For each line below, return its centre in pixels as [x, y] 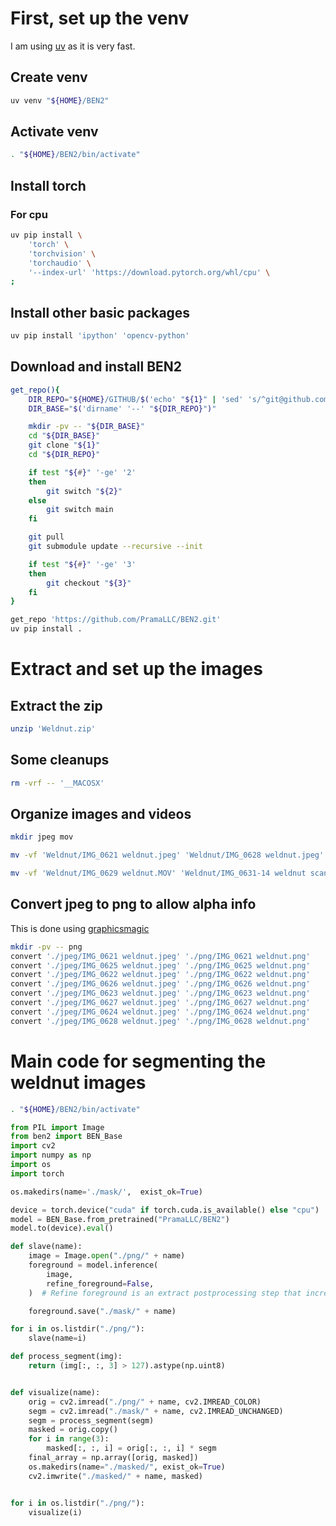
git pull [46, 537]
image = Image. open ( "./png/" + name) [107, 1256]
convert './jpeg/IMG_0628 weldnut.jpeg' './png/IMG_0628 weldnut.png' [160, 1021]
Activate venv [54, 132]
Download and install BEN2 [96, 367]
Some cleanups [60, 760]
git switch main [80, 510]
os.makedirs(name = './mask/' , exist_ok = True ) [106, 1192]
